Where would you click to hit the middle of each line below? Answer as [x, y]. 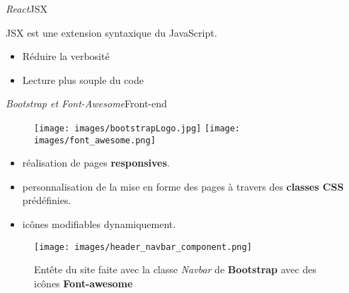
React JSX [27, 8]
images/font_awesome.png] [95, 140]
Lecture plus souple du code [83, 79]
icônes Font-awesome [84, 283]
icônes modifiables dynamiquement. [99, 224]
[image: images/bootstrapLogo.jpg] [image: [137, 128]
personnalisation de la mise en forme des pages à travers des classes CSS [183, 186]
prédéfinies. [47, 200]
